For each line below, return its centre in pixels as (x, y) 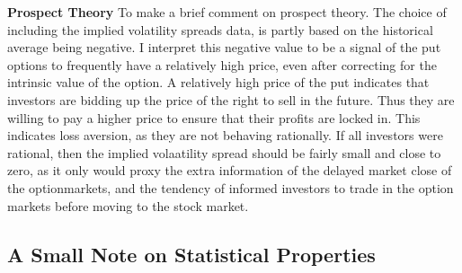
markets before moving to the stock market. (128, 205)
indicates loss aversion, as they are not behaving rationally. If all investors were (225, 135)
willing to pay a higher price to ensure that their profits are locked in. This (214, 117)
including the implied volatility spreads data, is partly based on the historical (220, 29)
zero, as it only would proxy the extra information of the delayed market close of (230, 170)
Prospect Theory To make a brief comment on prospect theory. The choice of (227, 12)
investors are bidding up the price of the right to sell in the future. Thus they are (231, 99)
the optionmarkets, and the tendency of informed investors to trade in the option (231, 187)
